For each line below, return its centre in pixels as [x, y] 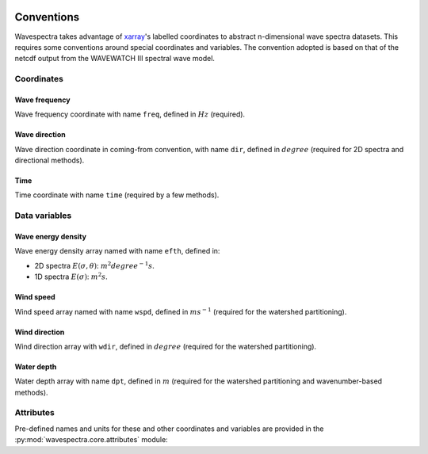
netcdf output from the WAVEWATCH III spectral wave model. [115, 59]
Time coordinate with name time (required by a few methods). [117, 195]
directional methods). [50, 160]
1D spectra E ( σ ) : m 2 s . [71, 276]
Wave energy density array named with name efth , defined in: [117, 251]
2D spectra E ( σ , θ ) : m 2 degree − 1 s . [94, 265]
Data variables [43, 216]
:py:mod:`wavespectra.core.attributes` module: [91, 440]
